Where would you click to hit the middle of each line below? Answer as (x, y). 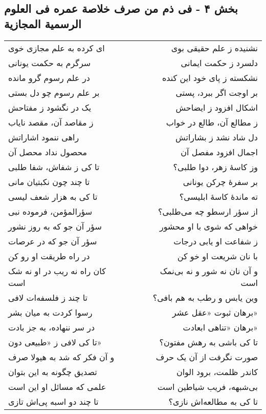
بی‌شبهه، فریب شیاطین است (207, 386)
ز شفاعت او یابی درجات (216, 241)
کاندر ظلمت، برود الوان (217, 371)
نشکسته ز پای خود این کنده (210, 77)
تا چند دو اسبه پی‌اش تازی (53, 401)
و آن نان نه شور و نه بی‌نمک (209, 271)
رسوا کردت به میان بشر (50, 312)
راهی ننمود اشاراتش (44, 137)
